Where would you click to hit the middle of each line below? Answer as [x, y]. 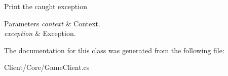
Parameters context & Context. [52, 23]
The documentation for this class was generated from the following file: [114, 50]
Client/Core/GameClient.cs [47, 67]
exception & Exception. [40, 33]
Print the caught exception [46, 6]
